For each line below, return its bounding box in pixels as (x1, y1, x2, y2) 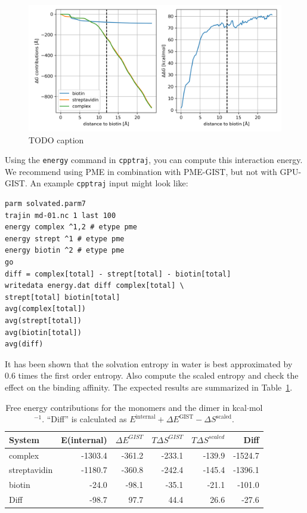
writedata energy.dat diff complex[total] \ (5, 281, 184, 290)
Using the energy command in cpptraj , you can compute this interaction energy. (5, 153, 303, 166)
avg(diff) (5, 340, 44, 349)
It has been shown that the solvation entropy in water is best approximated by (5, 357, 293, 370)
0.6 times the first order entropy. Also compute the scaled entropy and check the (5, 369, 299, 382)
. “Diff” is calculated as (42, 413, 127, 425)
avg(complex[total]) (5, 305, 86, 314)
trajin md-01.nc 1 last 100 (5, 211, 116, 220)
